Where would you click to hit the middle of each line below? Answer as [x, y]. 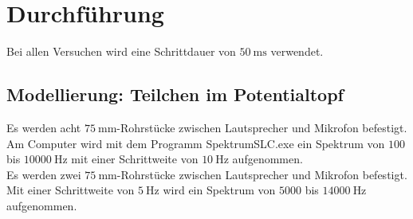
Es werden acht [44, 127]
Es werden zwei [44, 174]
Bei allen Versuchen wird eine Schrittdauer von [121, 51]
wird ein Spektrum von [219, 190]
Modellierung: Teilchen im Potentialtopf [175, 94]
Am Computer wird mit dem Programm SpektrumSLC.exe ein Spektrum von [196, 143]
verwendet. [297, 51]
